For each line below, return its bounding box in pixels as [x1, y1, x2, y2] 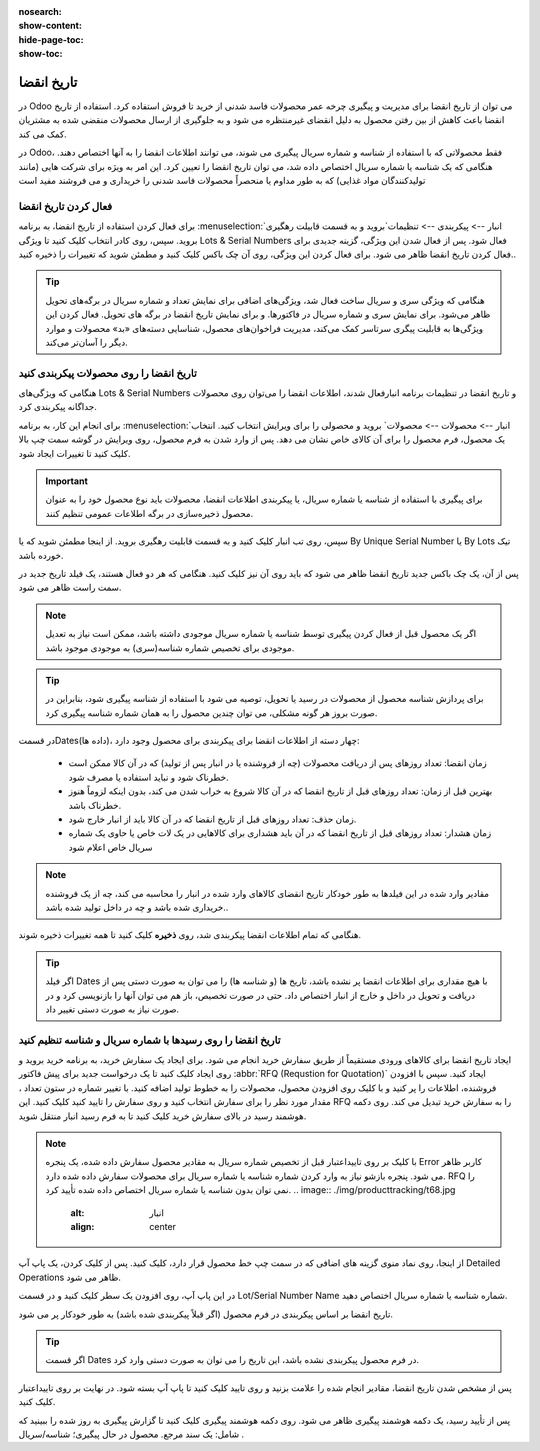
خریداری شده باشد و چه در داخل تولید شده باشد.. [45, 901, 229, 913]
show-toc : [18, 48, 63, 60]
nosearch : [18, 6, 62, 17]
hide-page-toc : [18, 33, 84, 45]
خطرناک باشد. [68, 799, 122, 811]
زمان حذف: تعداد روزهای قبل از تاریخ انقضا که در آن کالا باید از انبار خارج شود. [68, 813, 357, 825]
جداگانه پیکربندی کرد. [18, 401, 97, 413]
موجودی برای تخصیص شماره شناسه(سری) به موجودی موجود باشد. [45, 641, 295, 654]
